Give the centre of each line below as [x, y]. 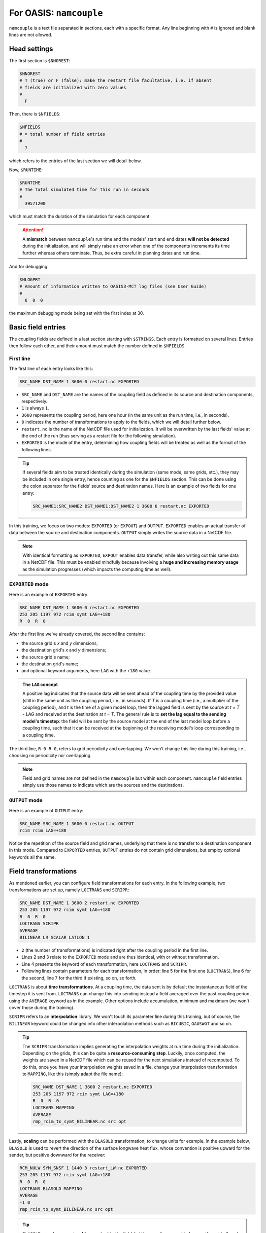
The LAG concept [40, 684]
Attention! [33, 230]
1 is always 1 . [35, 408]
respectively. [34, 401]
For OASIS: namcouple [56, 13]
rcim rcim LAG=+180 [43, 830]
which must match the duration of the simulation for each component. [80, 217]
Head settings [31, 49]
